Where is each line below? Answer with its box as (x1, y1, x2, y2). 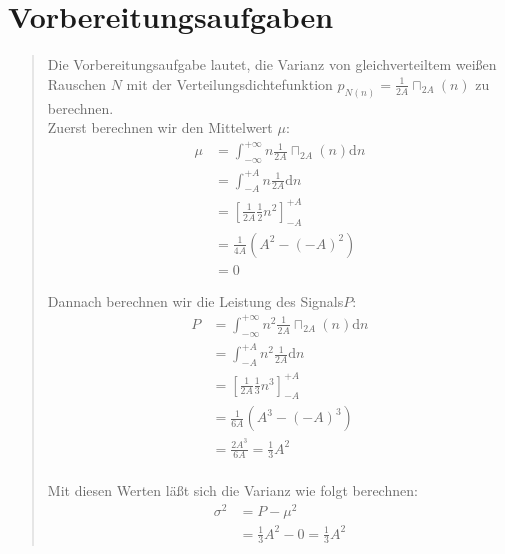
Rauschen (47, 73, 107, 94)
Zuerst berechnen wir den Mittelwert (47, 117, 273, 138)
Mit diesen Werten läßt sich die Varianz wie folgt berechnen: (47, 480, 418, 501)
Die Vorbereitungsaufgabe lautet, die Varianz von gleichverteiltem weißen (47, 54, 497, 75)
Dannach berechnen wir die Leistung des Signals (47, 290, 344, 311)
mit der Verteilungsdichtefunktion (126, 73, 333, 94)
